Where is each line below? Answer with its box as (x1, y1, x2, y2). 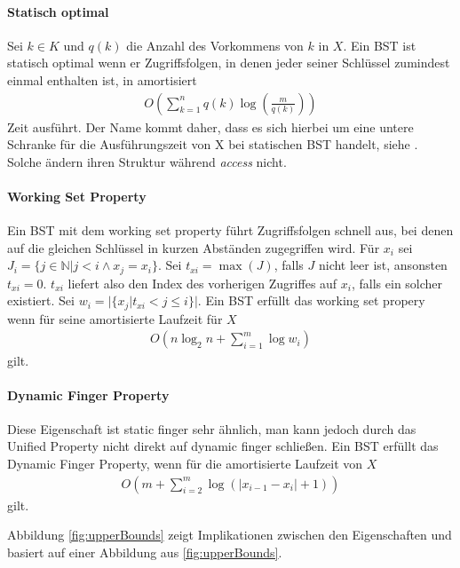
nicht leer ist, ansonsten (318, 256, 448, 274)
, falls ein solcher (351, 273, 443, 292)
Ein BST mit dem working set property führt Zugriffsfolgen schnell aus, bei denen (7, 221, 454, 240)
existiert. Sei (7, 291, 75, 310)
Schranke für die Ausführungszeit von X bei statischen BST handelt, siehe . (7, 135, 418, 154)
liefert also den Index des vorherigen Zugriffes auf (67, 273, 337, 292)
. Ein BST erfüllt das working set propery (197, 291, 425, 310)
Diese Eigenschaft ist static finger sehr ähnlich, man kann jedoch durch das (7, 419, 416, 438)
